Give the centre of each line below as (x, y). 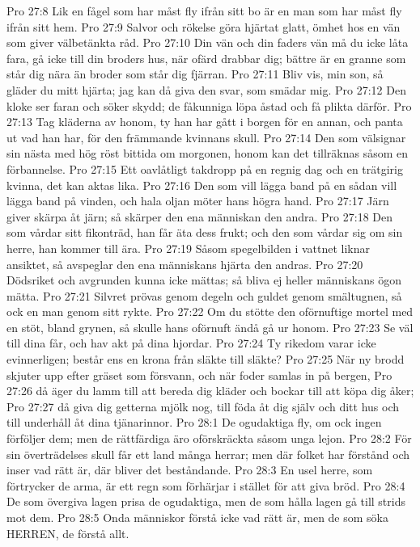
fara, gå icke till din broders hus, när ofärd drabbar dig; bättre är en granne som (206, 58)
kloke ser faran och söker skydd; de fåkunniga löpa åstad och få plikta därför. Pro (209, 105)
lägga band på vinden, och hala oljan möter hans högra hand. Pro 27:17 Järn (198, 201)
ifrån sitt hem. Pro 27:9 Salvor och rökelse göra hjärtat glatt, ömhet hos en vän (204, 26)
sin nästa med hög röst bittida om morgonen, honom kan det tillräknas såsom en (208, 153)
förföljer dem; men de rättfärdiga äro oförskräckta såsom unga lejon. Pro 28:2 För (209, 438)
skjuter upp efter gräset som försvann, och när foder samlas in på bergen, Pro (199, 374)
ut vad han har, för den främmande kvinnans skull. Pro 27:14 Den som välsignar (206, 137)
